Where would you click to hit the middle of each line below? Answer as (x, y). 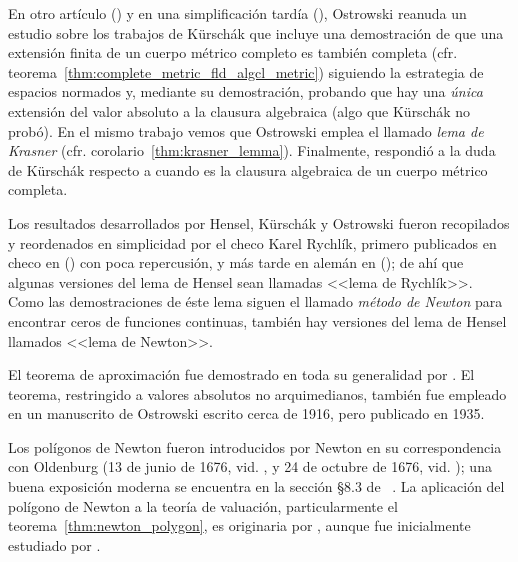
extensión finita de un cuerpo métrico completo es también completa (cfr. (233, 52)
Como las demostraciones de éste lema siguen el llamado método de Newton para (255, 301)
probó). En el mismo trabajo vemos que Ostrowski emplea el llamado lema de (246, 130)
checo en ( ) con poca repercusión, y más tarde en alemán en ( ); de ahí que (236, 262)
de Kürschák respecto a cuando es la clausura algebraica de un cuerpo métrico (248, 169)
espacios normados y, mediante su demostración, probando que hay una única (245, 91)
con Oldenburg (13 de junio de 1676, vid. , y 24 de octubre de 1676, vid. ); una (250, 466)
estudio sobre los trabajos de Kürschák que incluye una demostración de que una (256, 32)
